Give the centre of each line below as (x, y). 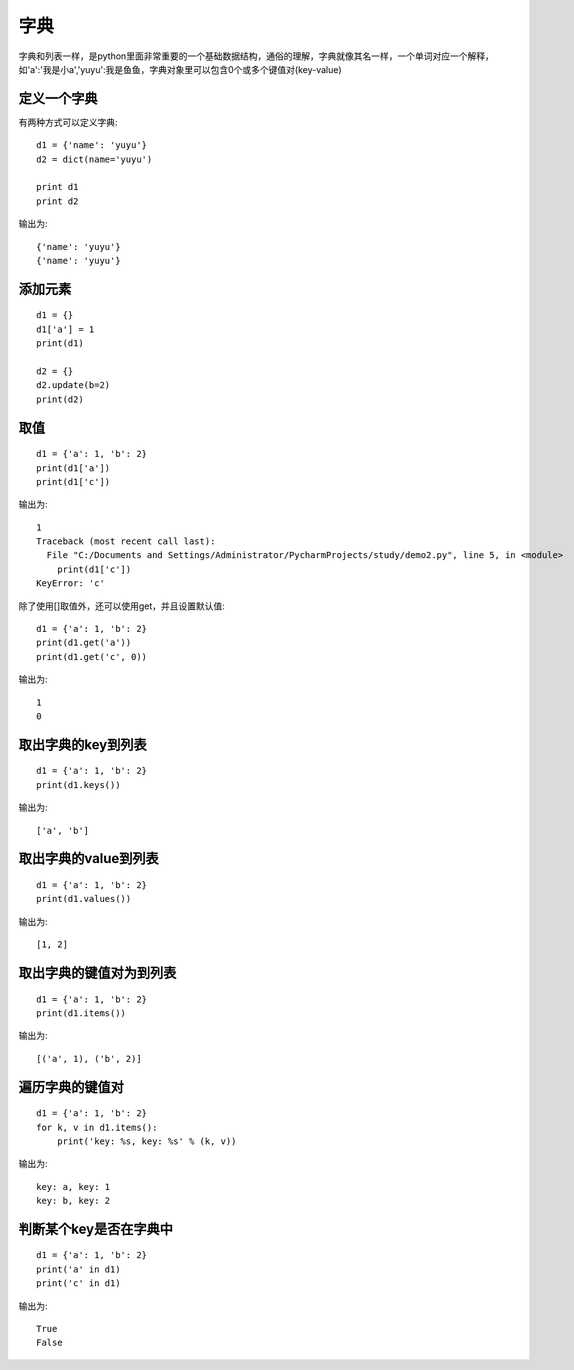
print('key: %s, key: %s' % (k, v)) (146, 1141)
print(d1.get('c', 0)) (92, 656)
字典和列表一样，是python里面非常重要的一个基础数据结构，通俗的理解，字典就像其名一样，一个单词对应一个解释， (256, 56)
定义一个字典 (58, 98)
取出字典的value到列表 (88, 858)
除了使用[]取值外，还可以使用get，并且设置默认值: (121, 606)
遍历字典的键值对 (71, 1086)
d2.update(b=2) (73, 385)
